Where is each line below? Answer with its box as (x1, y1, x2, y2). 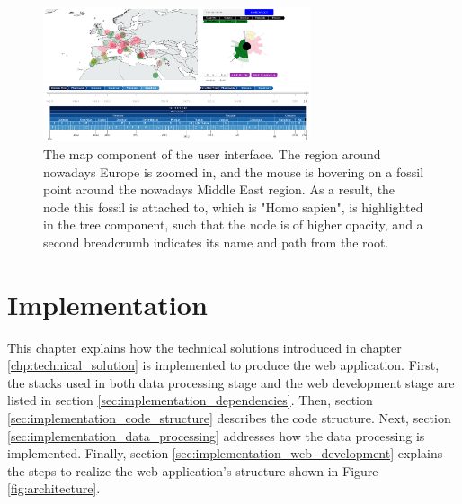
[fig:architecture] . (7, 479, 101, 498)
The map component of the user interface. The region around (43, 145, 381, 163)
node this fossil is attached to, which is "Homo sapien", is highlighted (43, 197, 423, 216)
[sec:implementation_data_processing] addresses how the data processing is (7, 426, 425, 445)
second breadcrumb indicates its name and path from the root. (43, 232, 389, 251)
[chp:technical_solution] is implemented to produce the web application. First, (7, 355, 440, 374)
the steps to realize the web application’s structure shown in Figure (7, 461, 378, 480)
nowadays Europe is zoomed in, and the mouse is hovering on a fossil (43, 162, 424, 181)
